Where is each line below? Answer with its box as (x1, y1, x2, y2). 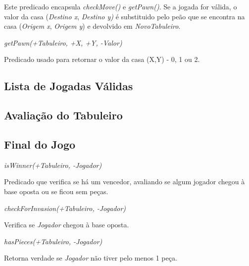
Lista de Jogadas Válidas (4, 78, 133, 94)
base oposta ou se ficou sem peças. (4, 186, 108, 196)
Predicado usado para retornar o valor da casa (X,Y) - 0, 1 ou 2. (4, 54, 200, 64)
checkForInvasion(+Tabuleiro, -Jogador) (4, 203, 126, 213)
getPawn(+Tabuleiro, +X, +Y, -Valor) (4, 37, 122, 48)
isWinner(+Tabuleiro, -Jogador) (4, 160, 102, 170)
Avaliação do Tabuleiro (4, 107, 123, 123)
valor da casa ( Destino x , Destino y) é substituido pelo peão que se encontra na (4, 11, 245, 21)
